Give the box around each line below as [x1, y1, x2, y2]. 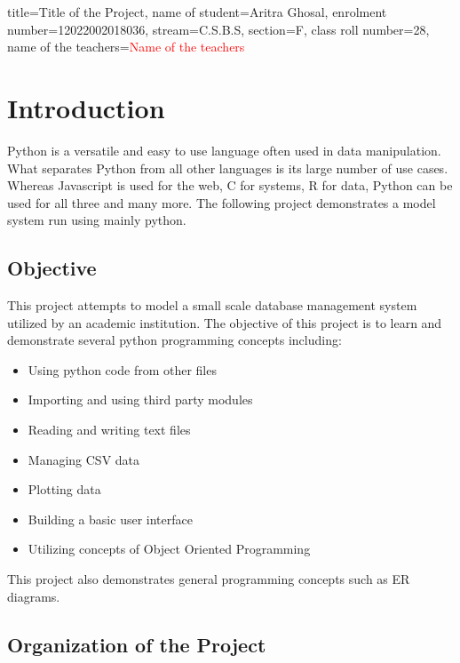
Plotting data [28, 480, 101, 499]
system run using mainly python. [7, 211, 186, 229]
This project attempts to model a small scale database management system [7, 296, 417, 315]
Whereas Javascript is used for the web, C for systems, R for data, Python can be [7, 176, 453, 195]
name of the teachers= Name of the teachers [7, 37, 245, 56]
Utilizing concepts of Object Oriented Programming [28, 539, 311, 558]
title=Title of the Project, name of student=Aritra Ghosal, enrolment [7, 3, 387, 20]
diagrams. [7, 587, 60, 605]
